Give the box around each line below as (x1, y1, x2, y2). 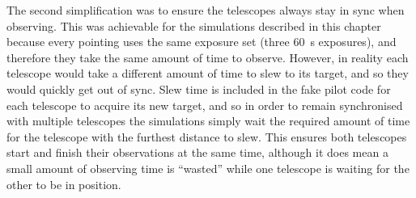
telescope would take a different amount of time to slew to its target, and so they (6, 65, 409, 82)
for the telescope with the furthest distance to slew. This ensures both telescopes (6, 128, 407, 145)
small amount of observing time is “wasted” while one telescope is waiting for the (6, 159, 410, 176)
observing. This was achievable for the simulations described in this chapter (6, 17, 381, 34)
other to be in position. (6, 175, 121, 192)
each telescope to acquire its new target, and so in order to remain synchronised (6, 96, 403, 113)
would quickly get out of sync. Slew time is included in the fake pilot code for (6, 80, 391, 97)
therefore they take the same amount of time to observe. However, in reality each (6, 48, 409, 65)
